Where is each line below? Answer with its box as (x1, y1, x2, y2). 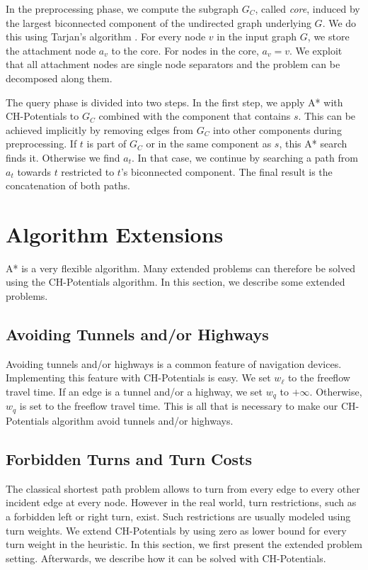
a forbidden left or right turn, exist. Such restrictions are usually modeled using (6, 508, 351, 523)
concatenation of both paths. (6, 178, 130, 193)
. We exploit (289, 43, 343, 57)
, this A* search (279, 136, 347, 151)
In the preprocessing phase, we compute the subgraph (6, 1, 239, 16)
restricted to (61, 164, 115, 179)
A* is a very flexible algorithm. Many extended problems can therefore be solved (6, 260, 355, 275)
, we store (307, 29, 350, 44)
